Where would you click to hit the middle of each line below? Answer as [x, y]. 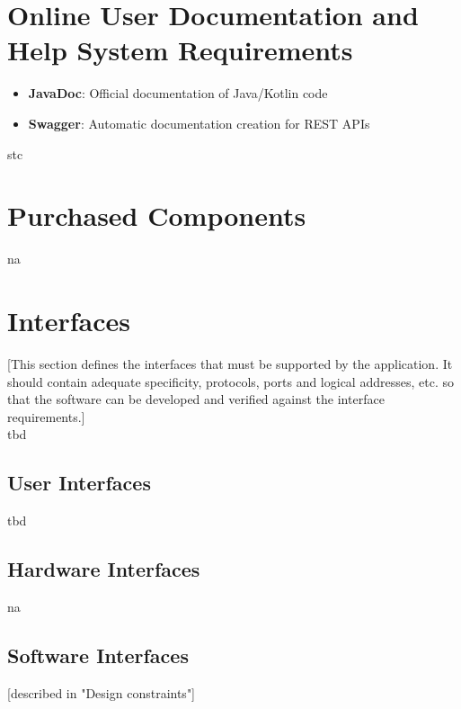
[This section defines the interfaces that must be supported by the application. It [230, 363]
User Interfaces [79, 483]
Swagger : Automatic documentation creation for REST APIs [199, 123]
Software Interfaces [98, 655]
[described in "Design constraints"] [102, 692]
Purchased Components [157, 215]
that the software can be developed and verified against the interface [196, 399]
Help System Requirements [180, 50]
